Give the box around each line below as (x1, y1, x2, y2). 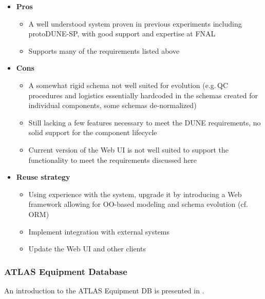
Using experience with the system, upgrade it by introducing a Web (28, 188, 242, 199)
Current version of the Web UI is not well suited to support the (28, 144, 229, 155)
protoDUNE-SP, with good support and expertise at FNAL (28, 28, 216, 39)
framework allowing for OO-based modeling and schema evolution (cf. (28, 199, 248, 209)
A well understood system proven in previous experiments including (28, 18, 242, 29)
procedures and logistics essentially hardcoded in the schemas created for (28, 90, 258, 100)
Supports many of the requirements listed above (28, 45, 180, 56)
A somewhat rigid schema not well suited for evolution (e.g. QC (28, 79, 228, 90)
